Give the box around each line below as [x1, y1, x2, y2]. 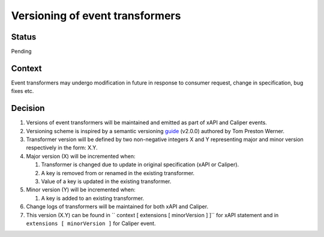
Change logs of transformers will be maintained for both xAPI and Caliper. [26, 203, 209, 210]
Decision [11, 103, 45, 113]
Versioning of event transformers [11, 9, 181, 22]
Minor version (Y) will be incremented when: [26, 186, 136, 193]
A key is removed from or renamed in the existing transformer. [41, 169, 195, 176]
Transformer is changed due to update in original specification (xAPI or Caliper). [41, 161, 239, 168]
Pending [11, 48, 32, 55]
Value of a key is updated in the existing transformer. [41, 178, 172, 185]
